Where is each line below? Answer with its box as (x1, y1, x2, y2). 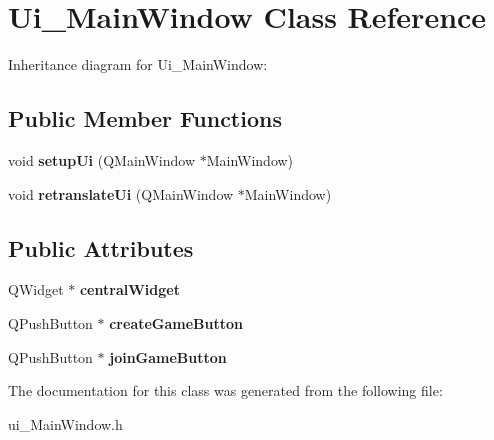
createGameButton (109, 312, 244, 333)
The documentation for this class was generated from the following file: (8, 380, 443, 401)
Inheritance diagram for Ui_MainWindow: (8, 54, 268, 75)
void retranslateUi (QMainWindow (8, 183, 234, 204)
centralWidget (79, 279, 180, 300)
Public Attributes (8, 232, 194, 263)
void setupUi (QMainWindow (8, 149, 196, 170)
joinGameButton (109, 346, 227, 367)
